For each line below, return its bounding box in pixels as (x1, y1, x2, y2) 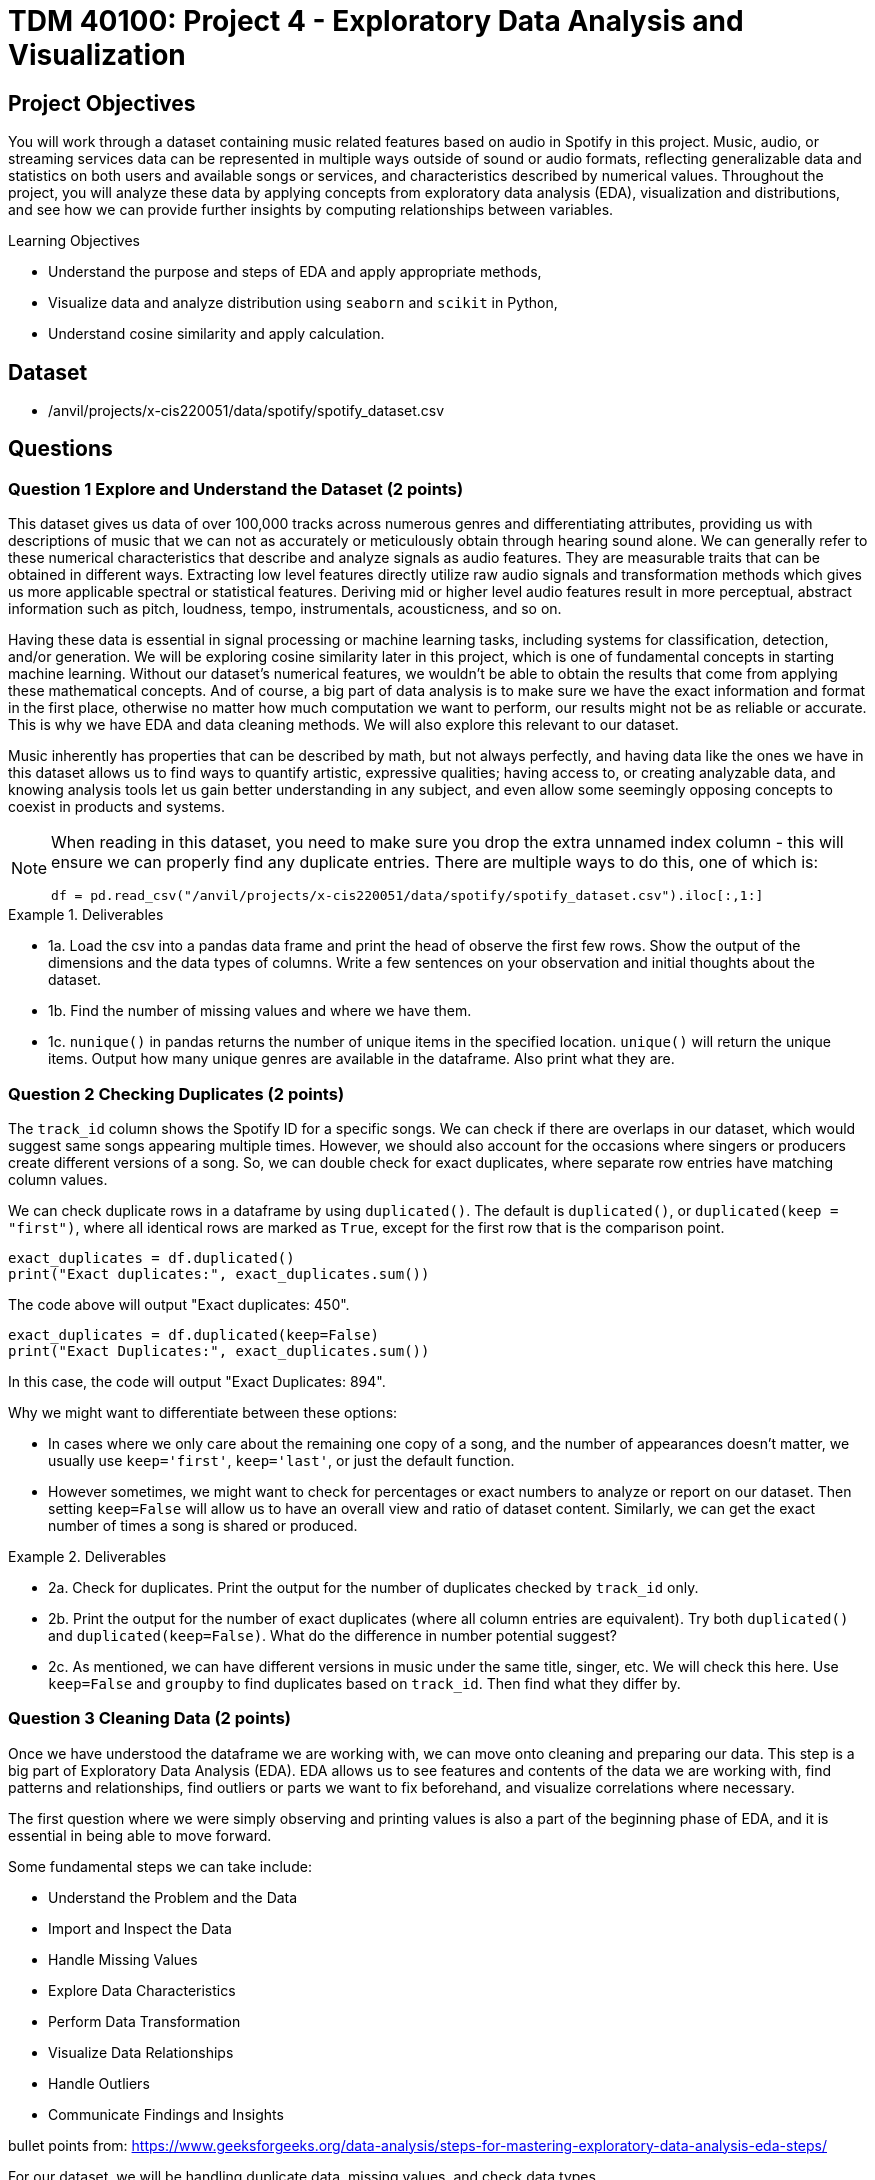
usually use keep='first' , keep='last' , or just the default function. (48, 1451, 515, 1469)
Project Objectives (8, 90, 196, 116)
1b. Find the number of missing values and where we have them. (48, 1002, 472, 1020)
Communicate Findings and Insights (48, 2105, 284, 2123)
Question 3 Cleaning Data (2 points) (8, 1708, 291, 1729)
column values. (8, 1170, 108, 1188)
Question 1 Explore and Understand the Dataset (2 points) (8, 478, 464, 499)
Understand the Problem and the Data (48, 1888, 298, 1906)
